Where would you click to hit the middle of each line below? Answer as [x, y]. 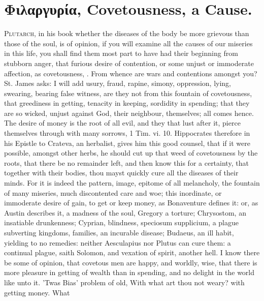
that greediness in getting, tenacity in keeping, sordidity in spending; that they [127, 103]
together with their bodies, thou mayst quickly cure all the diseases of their [121, 173]
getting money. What [37, 292]
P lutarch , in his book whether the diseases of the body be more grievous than [127, 33]
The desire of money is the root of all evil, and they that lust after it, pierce [122, 123]
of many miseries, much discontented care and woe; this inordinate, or [113, 192]
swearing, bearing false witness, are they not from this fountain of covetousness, [128, 93]
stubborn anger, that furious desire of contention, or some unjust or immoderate [129, 63]
